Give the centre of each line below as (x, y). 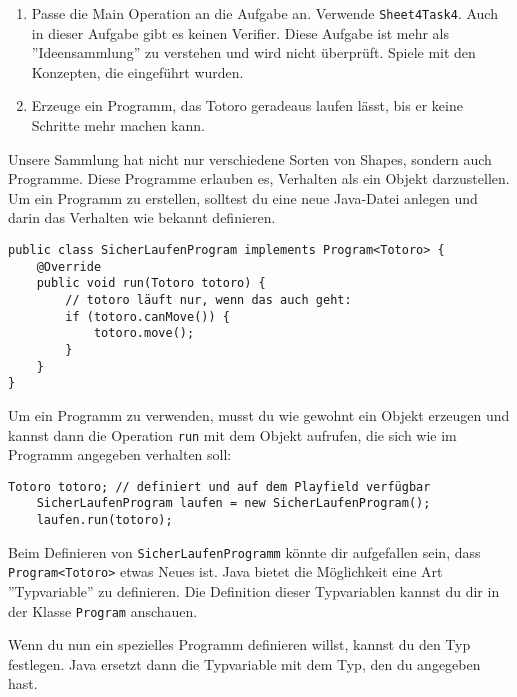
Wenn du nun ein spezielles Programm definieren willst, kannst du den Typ (239, 644)
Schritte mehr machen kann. (118, 125)
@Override (69, 266)
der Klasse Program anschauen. (103, 610)
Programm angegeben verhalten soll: (120, 454)
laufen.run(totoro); (104, 520)
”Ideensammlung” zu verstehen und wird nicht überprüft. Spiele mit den (253, 52)
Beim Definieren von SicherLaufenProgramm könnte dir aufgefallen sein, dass (244, 551)
